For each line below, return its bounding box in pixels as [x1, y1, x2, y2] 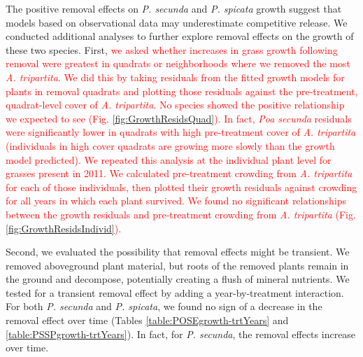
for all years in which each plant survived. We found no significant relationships [6, 193, 347, 208]
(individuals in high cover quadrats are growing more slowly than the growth [6, 138, 335, 153]
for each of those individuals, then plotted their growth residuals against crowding [6, 179, 357, 194]
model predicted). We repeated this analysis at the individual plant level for [6, 152, 332, 167]
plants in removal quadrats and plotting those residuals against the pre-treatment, [6, 83, 358, 98]
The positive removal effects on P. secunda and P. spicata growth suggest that [6, 1, 342, 15]
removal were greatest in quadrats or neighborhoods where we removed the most [6, 56, 350, 71]
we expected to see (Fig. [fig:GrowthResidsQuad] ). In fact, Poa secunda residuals [6, 111, 352, 125]
